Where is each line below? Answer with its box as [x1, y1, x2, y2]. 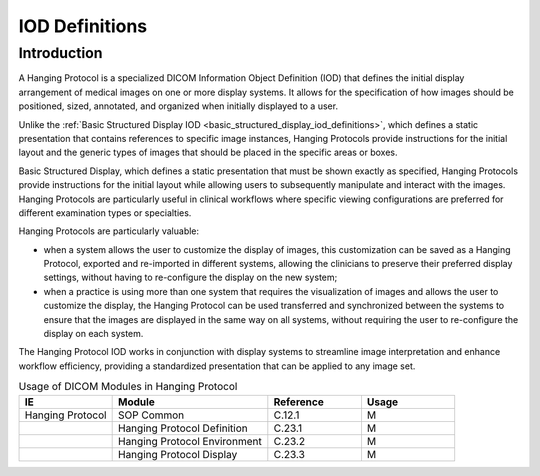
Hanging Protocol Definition [117, 421, 249, 435]
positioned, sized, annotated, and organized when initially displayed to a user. [18, 100, 339, 112]
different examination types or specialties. [18, 206, 192, 219]
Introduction [18, 44, 103, 62]
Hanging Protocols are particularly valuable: [18, 225, 200, 237]
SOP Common [117, 408, 185, 422]
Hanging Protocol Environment [117, 434, 262, 448]
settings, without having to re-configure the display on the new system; [43, 271, 338, 284]
